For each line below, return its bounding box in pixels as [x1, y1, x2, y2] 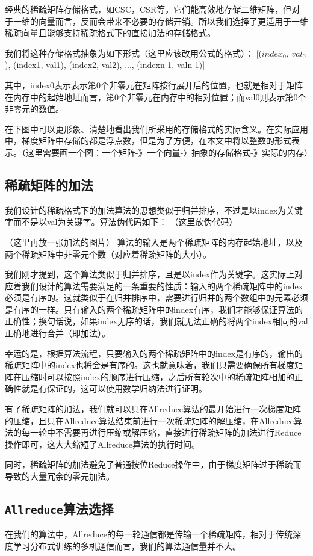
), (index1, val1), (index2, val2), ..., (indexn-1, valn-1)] [5, 58, 205, 71]
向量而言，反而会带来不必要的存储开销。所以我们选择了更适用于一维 [38, 14, 308, 27]
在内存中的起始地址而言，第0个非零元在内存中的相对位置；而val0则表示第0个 [5, 90, 306, 103]
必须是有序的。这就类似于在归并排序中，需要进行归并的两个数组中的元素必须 [5, 291, 308, 304]
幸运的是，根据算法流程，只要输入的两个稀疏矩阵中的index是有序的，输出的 [5, 347, 303, 359]
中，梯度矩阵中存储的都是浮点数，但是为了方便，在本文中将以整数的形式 [5, 134, 291, 147]
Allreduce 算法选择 [5, 499, 114, 517]
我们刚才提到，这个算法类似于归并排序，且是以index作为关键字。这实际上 [5, 268, 295, 280]
